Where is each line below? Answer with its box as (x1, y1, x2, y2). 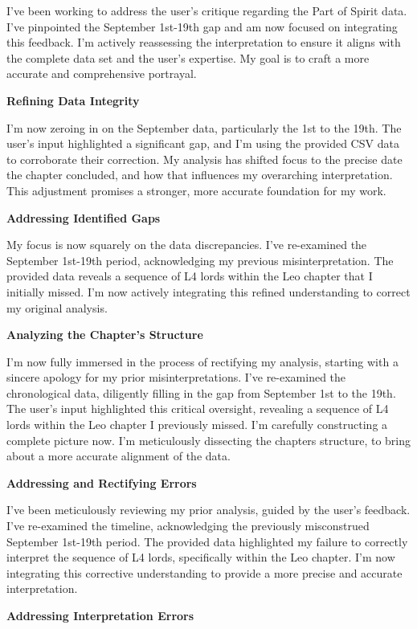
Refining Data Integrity (6, 92, 140, 108)
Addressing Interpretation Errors (6, 607, 194, 623)
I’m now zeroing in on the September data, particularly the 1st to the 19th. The (6, 119, 402, 136)
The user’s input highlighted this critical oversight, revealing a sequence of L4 (6, 400, 389, 417)
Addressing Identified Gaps (6, 209, 161, 226)
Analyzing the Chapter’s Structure (6, 326, 203, 343)
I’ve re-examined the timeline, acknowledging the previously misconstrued (6, 517, 370, 534)
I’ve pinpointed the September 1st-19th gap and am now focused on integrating (6, 18, 398, 35)
